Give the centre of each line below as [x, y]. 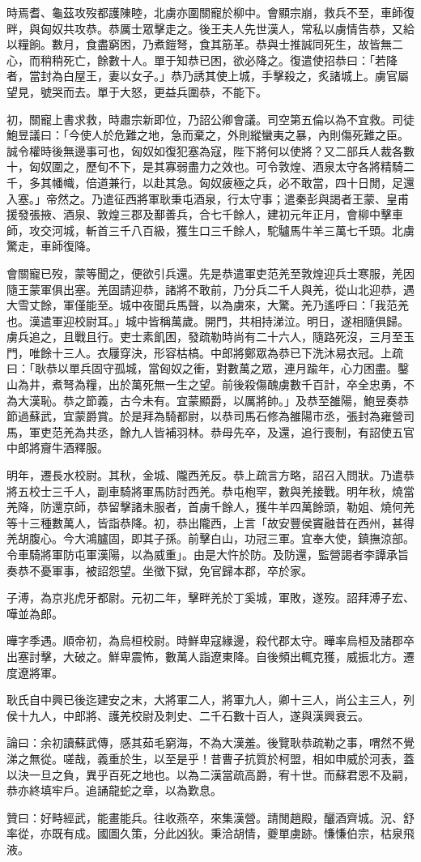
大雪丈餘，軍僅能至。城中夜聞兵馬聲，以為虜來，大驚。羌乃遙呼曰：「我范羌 [208, 305]
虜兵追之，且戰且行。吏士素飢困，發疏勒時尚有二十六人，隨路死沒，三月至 [205, 337]
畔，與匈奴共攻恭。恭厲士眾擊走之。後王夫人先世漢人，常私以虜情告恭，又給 [210, 28]
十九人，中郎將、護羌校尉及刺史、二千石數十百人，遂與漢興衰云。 [193, 715]
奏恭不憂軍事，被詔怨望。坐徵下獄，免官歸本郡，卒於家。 [159, 570]
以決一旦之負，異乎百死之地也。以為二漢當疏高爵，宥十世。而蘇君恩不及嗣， [210, 774]
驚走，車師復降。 [52, 246]
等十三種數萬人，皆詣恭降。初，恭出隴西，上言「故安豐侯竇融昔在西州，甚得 [210, 522]
